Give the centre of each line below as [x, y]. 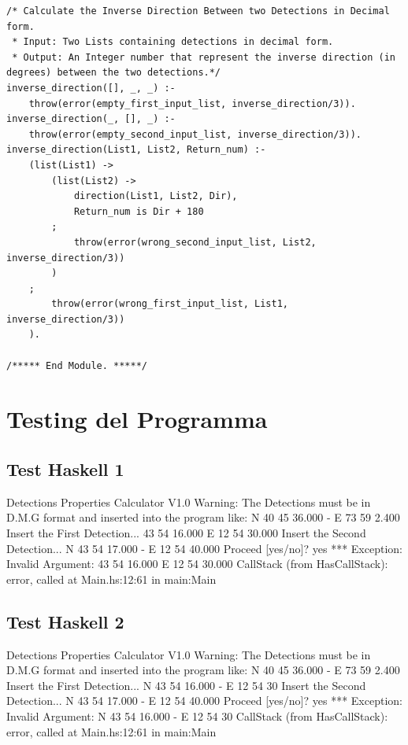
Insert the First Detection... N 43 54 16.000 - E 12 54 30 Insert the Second [186, 685]
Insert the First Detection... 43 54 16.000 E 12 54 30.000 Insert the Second [186, 533]
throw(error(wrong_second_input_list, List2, [195, 242]
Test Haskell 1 [65, 469]
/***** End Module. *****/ [77, 365]
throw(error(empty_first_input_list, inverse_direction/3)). [192, 103]
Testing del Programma [137, 419]
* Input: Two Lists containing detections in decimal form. [173, 42]
